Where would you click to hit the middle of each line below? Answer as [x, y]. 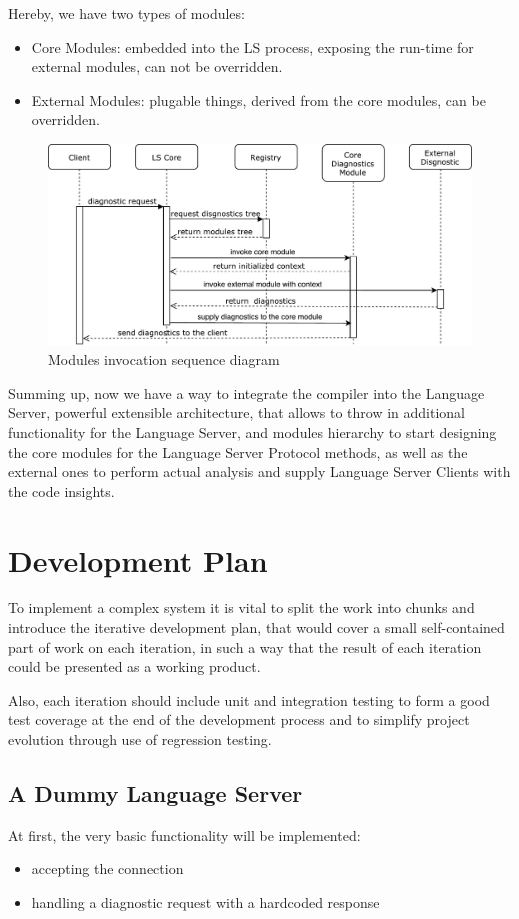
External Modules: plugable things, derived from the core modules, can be [258, 99]
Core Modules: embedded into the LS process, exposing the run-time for [252, 46]
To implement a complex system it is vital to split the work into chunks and [241, 607]
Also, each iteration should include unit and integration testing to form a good [249, 699]
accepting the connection [107, 868]
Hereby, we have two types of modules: [126, 13]
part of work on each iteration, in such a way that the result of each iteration [245, 646]
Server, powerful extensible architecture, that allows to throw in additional [236, 412]
